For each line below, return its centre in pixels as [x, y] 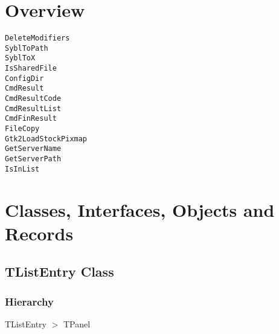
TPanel [77, 323]
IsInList [22, 169]
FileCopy [22, 129]
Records [39, 233]
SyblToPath [27, 48]
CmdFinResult [31, 119]
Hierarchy [29, 301]
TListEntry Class [59, 271]
